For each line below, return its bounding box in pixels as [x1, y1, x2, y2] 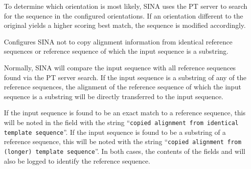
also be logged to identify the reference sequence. [4, 155, 150, 166]
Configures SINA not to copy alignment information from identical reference [4, 36, 232, 46]
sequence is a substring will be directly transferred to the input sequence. [4, 91, 224, 101]
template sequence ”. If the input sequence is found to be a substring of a [4, 127, 226, 137]
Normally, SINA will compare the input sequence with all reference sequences [4, 62, 236, 72]
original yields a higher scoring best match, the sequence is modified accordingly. [4, 20, 246, 30]
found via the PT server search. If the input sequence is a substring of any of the [4, 72, 247, 82]
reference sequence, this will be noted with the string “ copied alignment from [4, 136, 242, 147]
